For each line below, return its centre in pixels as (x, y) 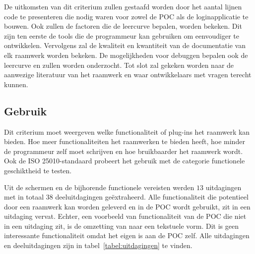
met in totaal (24, 197)
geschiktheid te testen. (38, 170)
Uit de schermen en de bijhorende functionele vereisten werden (99, 187)
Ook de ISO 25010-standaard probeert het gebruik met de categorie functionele (125, 161)
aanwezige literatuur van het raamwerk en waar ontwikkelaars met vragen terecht (128, 75)
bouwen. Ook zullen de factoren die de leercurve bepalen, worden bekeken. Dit (123, 26)
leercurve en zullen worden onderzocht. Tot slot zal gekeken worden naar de (119, 65)
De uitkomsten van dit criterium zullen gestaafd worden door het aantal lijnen (123, 6)
